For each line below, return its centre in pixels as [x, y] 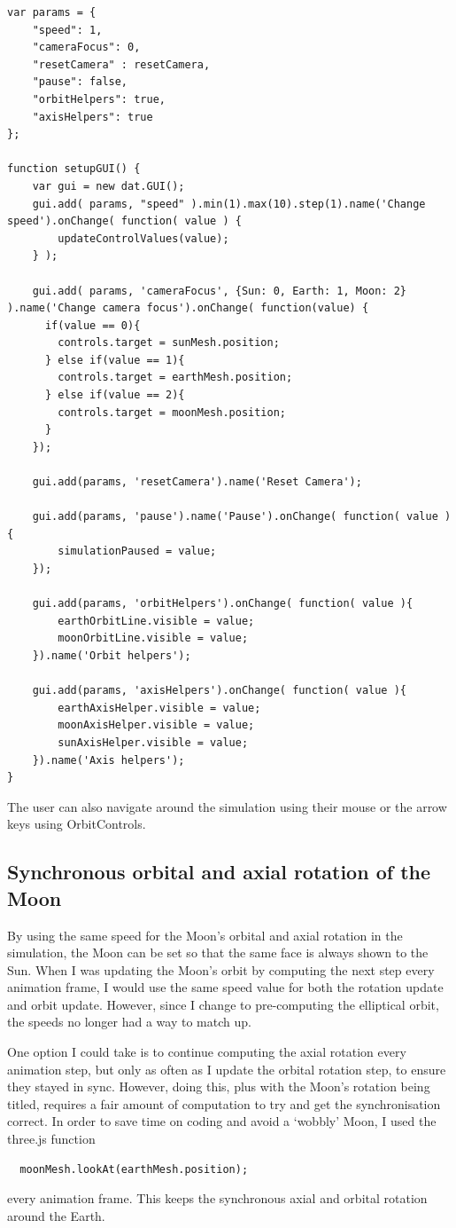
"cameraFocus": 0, [86, 47]
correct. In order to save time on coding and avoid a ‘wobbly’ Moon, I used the [222, 1121]
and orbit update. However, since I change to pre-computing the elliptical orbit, [223, 1004]
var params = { [52, 12]
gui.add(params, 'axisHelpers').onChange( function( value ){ [220, 691]
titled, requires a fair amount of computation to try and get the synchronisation [224, 1103]
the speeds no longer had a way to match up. [129, 1022]
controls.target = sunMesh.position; [169, 343]
